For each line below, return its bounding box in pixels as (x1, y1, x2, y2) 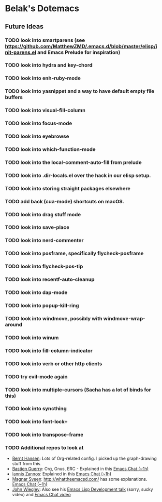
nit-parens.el (5, 49, 36, 56)
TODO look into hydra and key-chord (5, 62, 93, 68)
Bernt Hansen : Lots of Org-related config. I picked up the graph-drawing (12, 455, 157, 461)
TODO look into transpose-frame (5, 431, 84, 438)
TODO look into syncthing (5, 405, 67, 412)
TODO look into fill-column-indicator (5, 347, 93, 354)
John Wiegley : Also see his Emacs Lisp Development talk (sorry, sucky (12, 486, 153, 492)
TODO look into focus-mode (5, 120, 73, 127)
